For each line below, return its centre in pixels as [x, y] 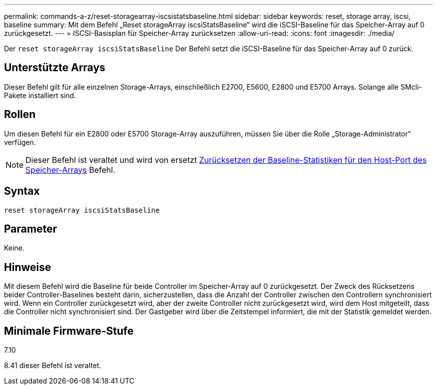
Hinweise [28, 267]
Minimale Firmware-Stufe [69, 331]
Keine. [14, 248]
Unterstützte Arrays [55, 68]
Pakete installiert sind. [40, 95]
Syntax [22, 191]
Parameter [31, 229]
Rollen [20, 115]
